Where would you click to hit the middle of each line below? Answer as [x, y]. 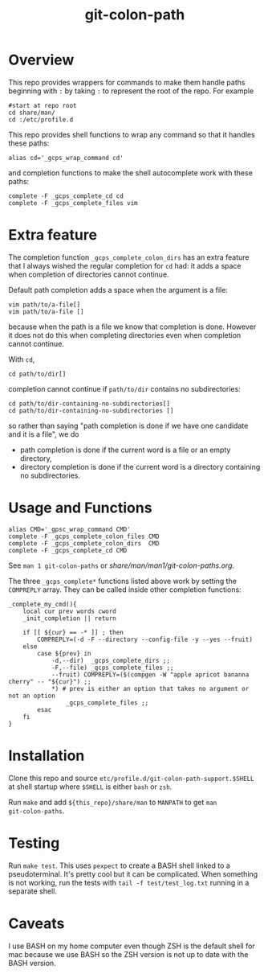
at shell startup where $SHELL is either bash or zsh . [90, 787]
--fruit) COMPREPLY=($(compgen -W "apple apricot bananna [150, 674]
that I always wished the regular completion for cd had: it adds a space [125, 265]
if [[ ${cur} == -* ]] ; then [73, 632]
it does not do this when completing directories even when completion [125, 335]
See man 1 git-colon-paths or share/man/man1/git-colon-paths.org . [122, 565]
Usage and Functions [80, 508]
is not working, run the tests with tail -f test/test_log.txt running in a [129, 882]
